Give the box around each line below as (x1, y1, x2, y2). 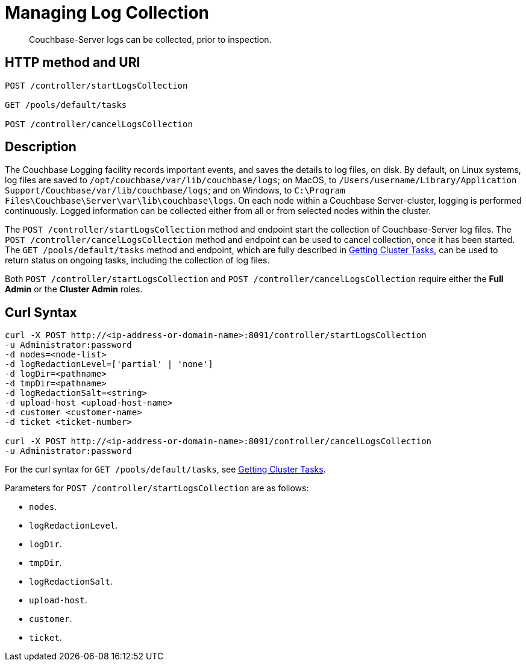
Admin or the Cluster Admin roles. (5, 284, 143, 295)
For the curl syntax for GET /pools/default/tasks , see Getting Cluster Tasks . (5, 464, 326, 475)
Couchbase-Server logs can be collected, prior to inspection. (29, 34, 272, 45)
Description (5, 139, 77, 155)
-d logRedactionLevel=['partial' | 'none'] (5, 359, 213, 369)
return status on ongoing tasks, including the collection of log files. (5, 255, 270, 266)
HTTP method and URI (5, 55, 140, 71)
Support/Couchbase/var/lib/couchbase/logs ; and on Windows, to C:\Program (5, 185, 345, 196)
